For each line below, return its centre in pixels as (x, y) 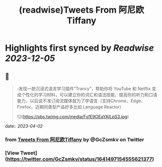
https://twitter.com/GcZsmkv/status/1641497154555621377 (80, 159)
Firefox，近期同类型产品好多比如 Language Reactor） (70, 107)
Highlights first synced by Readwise (80, 48)
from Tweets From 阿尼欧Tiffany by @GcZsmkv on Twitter (75, 139)
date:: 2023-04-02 (24, 126)
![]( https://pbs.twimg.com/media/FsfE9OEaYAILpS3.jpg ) (73, 117)
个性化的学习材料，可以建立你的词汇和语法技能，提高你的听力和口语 (89, 95)
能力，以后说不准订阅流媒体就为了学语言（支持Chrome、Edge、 (81, 101)
